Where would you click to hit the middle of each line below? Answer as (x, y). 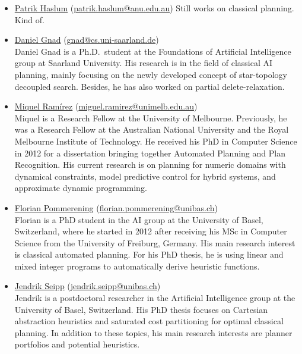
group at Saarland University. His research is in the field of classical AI (144, 63)
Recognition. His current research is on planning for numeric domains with (150, 165)
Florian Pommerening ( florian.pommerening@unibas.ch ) (116, 207)
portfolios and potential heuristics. (77, 344)
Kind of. (29, 19)
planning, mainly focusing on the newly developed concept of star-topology (151, 74)
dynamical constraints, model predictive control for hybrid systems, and (145, 176)
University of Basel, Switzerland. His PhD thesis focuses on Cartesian (141, 309)
